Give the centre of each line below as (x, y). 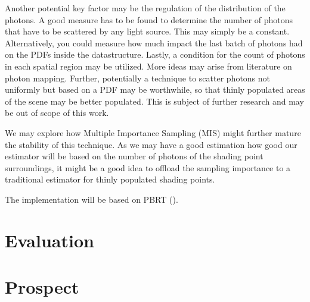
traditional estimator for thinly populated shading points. (110, 179)
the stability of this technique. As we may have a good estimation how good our (151, 144)
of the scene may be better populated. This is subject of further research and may (154, 101)
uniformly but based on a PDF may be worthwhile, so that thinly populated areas (155, 89)
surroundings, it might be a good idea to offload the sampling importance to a (148, 167)
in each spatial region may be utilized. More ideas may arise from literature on (148, 66)
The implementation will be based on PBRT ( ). (92, 199)
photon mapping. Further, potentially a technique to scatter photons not (138, 78)
